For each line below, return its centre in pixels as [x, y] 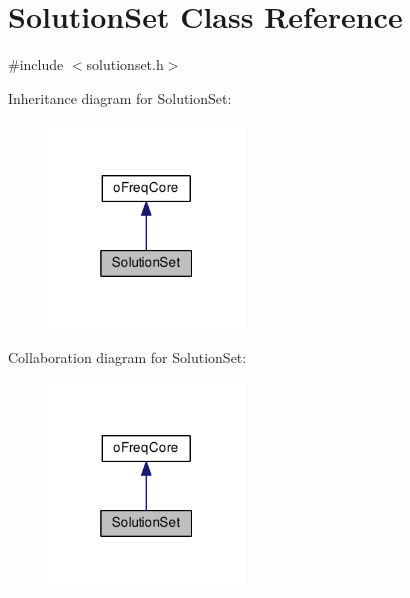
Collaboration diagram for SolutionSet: [127, 357]
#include [36, 64]
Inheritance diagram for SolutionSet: [120, 97]
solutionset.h [125, 64]
